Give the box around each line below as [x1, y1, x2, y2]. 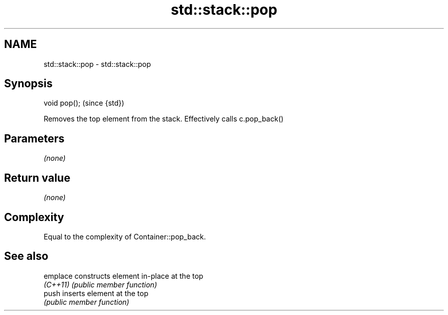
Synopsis [4, 77, 53, 90]
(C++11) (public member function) [43, 280, 157, 289]
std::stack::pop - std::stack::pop [43, 59, 151, 68]
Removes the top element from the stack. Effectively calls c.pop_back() [43, 114, 284, 124]
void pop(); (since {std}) [43, 99, 124, 108]
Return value [4, 171, 71, 184]
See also [4, 250, 49, 263]
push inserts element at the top [43, 288, 148, 298]
